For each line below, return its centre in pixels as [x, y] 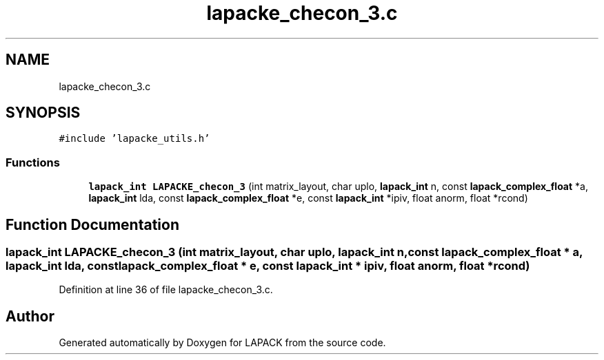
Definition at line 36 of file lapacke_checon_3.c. [166, 290]
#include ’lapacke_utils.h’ [134, 139]
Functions [33, 162]
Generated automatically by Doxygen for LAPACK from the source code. [222, 343]
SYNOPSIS [43, 113]
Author [30, 316]
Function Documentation [92, 224]
